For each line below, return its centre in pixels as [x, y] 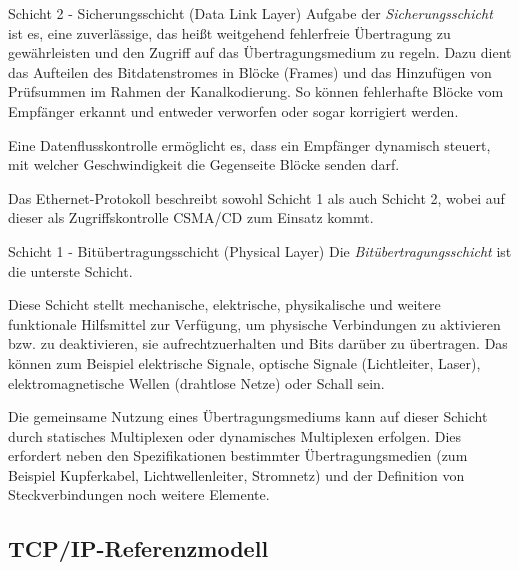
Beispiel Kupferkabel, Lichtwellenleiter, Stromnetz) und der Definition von [236, 474]
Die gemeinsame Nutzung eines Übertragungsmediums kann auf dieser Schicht [248, 416]
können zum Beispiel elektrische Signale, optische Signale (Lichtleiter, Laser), [244, 362]
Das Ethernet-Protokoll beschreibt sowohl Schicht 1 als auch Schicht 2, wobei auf [256, 197]
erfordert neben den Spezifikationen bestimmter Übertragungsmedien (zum [238, 455]
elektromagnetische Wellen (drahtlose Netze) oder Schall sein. [196, 382]
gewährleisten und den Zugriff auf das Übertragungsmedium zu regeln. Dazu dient [260, 52]
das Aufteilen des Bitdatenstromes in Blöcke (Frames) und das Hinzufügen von [250, 71]
